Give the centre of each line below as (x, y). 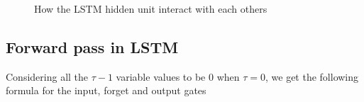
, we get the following (312, 76)
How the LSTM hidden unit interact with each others (151, 8)
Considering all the (47, 76)
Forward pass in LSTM (92, 46)
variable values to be (161, 76)
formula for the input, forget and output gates (106, 90)
